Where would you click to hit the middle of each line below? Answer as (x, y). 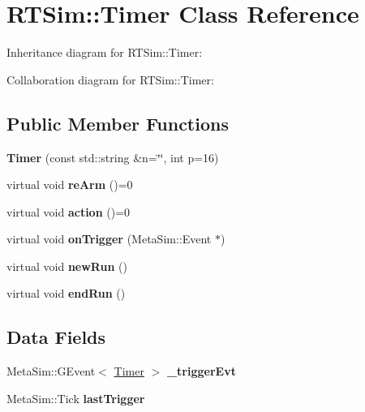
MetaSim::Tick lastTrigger (76, 398)
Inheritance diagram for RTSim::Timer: (105, 52)
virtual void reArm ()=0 (70, 185)
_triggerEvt (201, 371)
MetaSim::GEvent (51, 371)
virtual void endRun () (66, 293)
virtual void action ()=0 (69, 211)
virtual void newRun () (67, 266)
